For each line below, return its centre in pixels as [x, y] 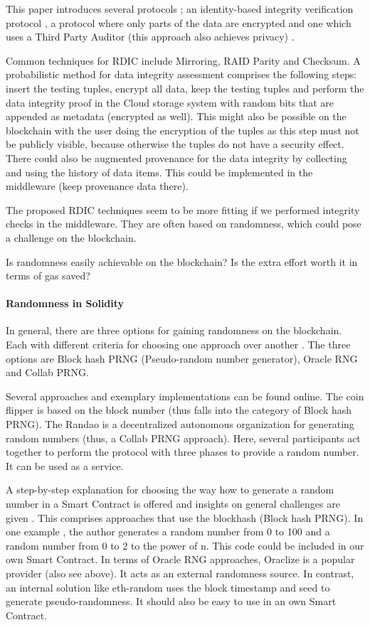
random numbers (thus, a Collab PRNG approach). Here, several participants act [183, 438]
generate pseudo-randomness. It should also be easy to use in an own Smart [171, 601]
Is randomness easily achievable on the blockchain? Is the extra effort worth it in [182, 261]
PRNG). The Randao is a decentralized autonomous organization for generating [180, 424]
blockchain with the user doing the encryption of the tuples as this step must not [183, 130]
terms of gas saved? [48, 276]
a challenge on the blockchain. [71, 237]
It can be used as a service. [65, 465]
